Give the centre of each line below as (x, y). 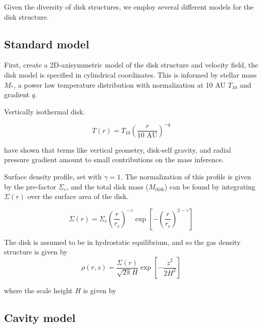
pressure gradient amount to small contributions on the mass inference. (114, 159)
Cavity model (40, 317)
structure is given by (36, 252)
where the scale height (38, 290)
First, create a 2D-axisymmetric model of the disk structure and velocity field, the (131, 65)
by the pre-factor (30, 186)
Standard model (47, 44)
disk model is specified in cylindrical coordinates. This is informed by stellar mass (130, 74)
